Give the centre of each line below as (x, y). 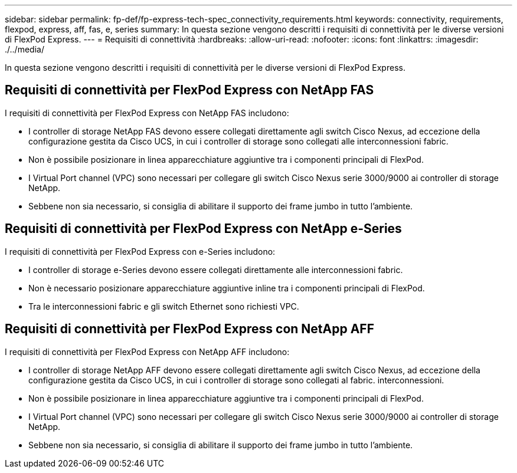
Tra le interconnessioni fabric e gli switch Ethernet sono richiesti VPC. (164, 306)
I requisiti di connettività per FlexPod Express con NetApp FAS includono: (147, 113)
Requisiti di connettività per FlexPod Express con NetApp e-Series (203, 229)
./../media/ (24, 49)
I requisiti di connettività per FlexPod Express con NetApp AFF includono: (147, 352)
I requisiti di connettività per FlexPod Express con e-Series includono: (140, 251)
